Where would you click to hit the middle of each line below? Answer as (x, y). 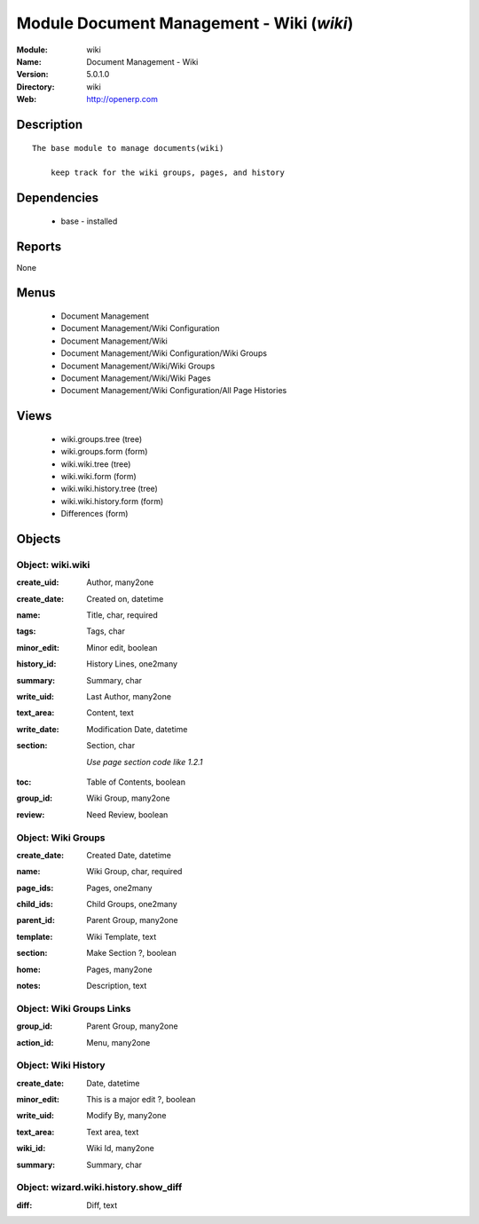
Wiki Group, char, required (134, 872)
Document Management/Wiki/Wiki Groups (138, 366)
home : (29, 969)
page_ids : (35, 888)
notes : (29, 986)
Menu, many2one (118, 1042)
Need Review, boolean (127, 814)
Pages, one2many (119, 888)
